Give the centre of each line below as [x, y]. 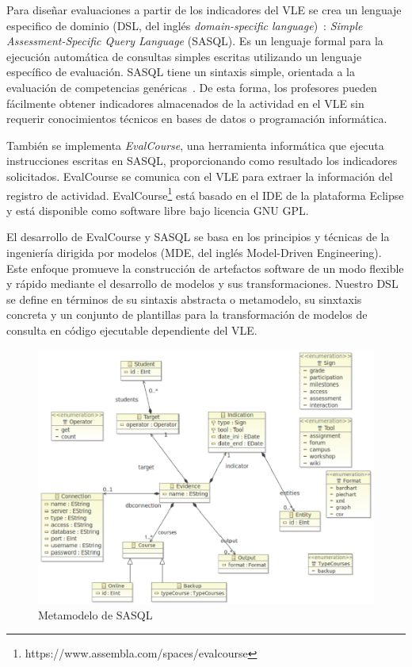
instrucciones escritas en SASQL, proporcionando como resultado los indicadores [202, 161]
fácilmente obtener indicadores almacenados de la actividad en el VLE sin [185, 103]
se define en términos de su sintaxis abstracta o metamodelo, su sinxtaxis [184, 299]
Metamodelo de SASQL [95, 614]
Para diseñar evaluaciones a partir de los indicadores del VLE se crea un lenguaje [204, 10]
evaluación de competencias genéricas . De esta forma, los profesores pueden [192, 87]
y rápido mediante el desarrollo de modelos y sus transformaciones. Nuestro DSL [202, 284]
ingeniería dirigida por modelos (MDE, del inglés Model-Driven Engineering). [194, 252]
